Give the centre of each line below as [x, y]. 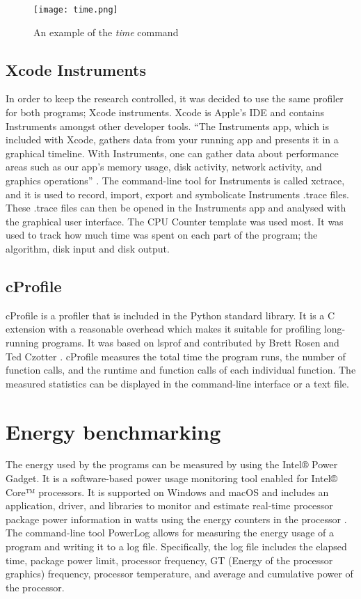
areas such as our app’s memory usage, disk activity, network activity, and [164, 167]
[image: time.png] [76, 10]
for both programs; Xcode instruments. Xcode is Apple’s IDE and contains [165, 112]
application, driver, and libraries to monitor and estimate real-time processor [169, 505]
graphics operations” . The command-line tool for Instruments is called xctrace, [175, 181]
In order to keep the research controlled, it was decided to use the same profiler [175, 98]
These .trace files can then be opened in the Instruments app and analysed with [176, 208]
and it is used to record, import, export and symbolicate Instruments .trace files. [177, 194]
